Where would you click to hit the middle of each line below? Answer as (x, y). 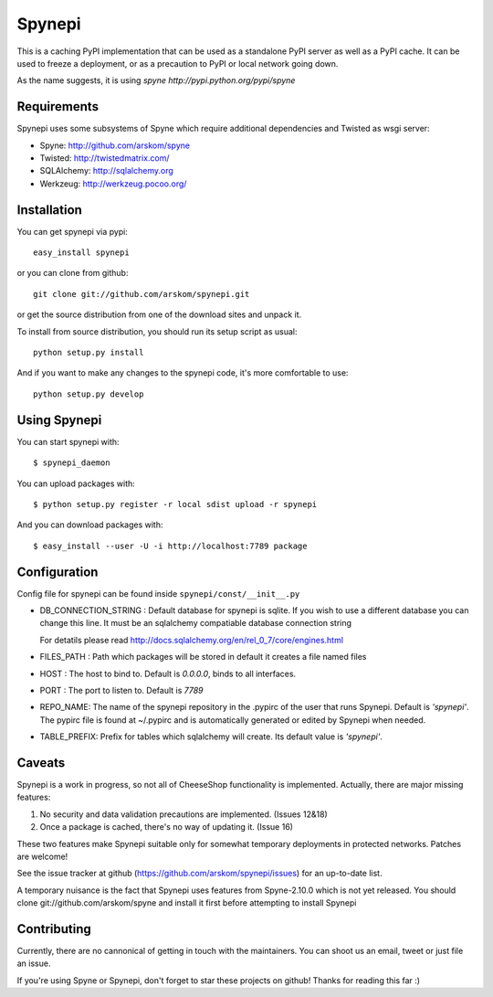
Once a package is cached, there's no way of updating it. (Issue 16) (167, 827)
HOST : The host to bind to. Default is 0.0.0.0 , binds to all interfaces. (168, 674)
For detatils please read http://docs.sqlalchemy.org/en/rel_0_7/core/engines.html (192, 640)
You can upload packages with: (76, 483)
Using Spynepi (59, 420)
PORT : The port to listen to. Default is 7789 (122, 690)
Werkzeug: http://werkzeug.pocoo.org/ (113, 184)
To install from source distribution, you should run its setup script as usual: (157, 331)
